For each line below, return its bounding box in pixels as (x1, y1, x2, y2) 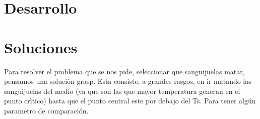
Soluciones (4, 37, 78, 57)
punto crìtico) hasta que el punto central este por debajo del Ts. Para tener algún (4, 95, 256, 106)
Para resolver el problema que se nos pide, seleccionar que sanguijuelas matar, (4, 66, 245, 76)
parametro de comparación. (4, 105, 89, 115)
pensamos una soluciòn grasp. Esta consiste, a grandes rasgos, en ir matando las (4, 76, 251, 86)
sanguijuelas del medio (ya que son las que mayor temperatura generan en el (4, 85, 240, 96)
